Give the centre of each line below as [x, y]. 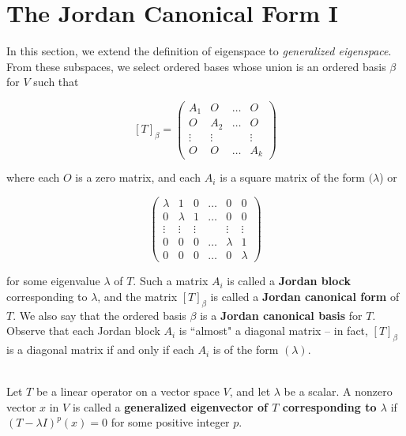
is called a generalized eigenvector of [170, 406]
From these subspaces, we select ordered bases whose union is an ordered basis [196, 66]
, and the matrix [137, 296]
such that [56, 82]
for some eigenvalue [53, 281]
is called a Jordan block [289, 281]
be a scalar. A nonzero [338, 391]
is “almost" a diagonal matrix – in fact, [273, 331]
